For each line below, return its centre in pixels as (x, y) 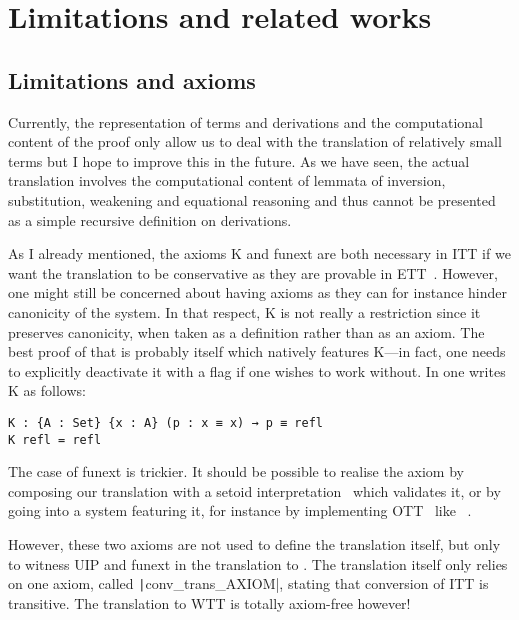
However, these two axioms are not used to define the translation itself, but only (254, 543)
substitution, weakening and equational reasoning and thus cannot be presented (252, 199)
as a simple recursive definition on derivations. (150, 219)
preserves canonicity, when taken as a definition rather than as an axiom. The (246, 331)
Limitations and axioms (132, 79)
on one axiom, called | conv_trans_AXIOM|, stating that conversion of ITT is (248, 583)
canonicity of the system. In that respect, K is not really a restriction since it (244, 311)
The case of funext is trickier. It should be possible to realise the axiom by (236, 471)
